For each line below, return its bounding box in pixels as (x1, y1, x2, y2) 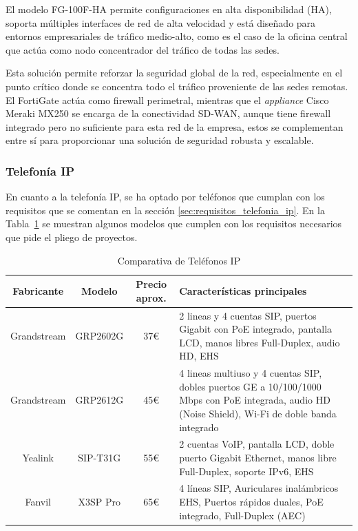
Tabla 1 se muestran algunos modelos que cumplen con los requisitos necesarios (6, 216, 342, 231)
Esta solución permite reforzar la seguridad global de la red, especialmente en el (6, 65, 343, 80)
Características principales (179, 283, 307, 298)
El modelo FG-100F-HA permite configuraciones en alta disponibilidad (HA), (6, 2, 332, 16)
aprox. (136, 290, 167, 304)
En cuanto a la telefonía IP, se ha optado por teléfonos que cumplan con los (6, 189, 325, 204)
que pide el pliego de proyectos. (6, 229, 138, 244)
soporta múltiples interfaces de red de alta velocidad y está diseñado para (6, 15, 316, 30)
